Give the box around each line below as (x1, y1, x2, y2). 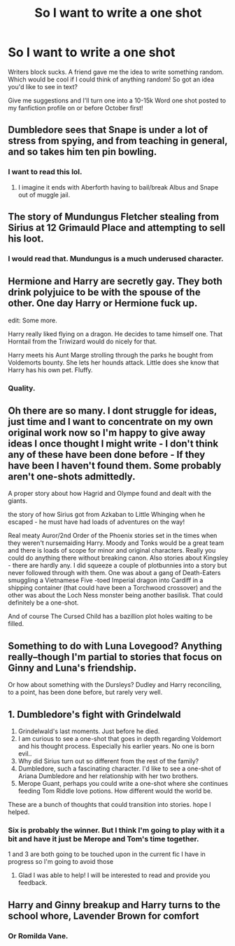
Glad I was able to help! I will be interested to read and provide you (17, 871, 211, 879)
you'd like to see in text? (8, 82, 78, 91)
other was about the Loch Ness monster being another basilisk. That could (8, 591, 223, 600)
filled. (8, 619, 24, 628)
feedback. (17, 879, 48, 887)
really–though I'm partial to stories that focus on (8, 651, 222, 663)
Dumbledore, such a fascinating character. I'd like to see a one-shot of (17, 764, 222, 773)
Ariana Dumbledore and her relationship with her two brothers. (17, 772, 199, 780)
